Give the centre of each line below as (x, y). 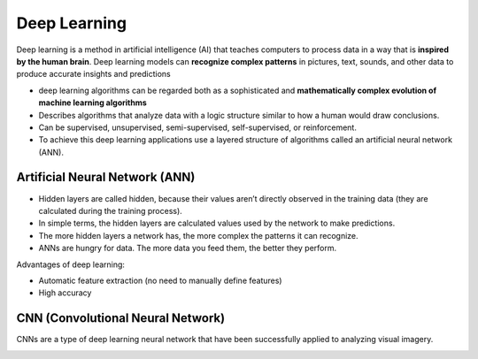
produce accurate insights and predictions (94, 74)
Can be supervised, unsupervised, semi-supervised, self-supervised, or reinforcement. (198, 127)
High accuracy (65, 293)
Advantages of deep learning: (71, 264)
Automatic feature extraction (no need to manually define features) (160, 280)
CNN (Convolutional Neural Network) (121, 318)
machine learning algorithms (93, 103)
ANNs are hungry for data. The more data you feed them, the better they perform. (188, 248)
